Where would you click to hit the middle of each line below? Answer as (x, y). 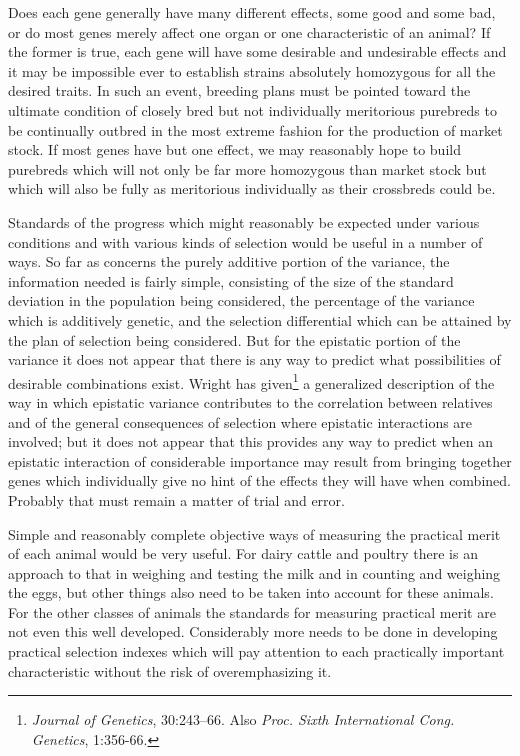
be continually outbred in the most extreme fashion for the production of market (255, 129)
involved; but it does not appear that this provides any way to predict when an (250, 441)
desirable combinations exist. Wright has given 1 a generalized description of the (251, 381)
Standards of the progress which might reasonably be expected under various (244, 221)
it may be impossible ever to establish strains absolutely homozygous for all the (252, 70)
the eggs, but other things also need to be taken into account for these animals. (251, 592)
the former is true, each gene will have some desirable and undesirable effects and (257, 51)
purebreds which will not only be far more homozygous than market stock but (247, 168)
